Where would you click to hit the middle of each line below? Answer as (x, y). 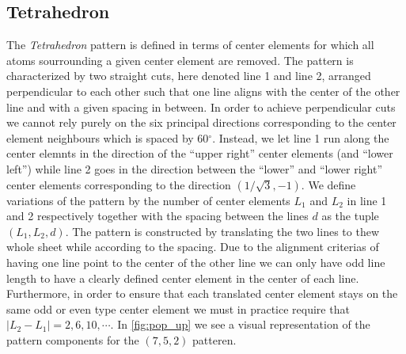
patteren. (214, 339)
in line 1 (367, 200)
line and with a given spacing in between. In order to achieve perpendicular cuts (201, 107)
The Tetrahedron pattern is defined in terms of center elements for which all (190, 45)
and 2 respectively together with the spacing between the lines (157, 216)
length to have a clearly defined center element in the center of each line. (183, 278)
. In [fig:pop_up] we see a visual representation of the (240, 324)
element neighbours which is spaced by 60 (108, 137)
